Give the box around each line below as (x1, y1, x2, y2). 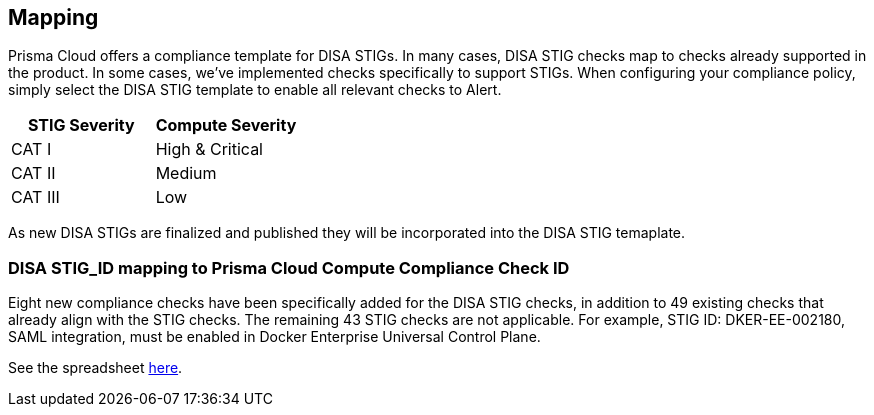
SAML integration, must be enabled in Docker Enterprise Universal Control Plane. (8, 328, 541, 346)
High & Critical (155, 139, 263, 160)
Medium (155, 163, 217, 184)
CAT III (11, 187, 60, 208)
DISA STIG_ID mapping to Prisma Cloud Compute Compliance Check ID (8, 257, 570, 278)
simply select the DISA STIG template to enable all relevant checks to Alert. (8, 81, 502, 99)
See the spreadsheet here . (8, 359, 183, 377)
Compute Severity (155, 115, 297, 136)
